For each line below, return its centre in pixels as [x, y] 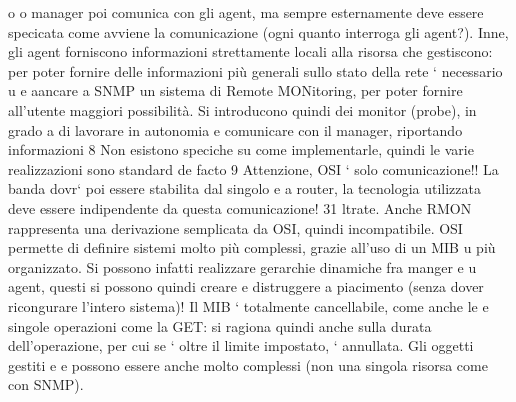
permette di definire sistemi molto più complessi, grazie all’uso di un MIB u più [252, 247]
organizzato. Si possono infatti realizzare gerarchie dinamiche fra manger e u [242, 266]
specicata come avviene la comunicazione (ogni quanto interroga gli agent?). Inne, [258, 31]
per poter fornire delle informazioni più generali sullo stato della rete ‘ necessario [255, 70]
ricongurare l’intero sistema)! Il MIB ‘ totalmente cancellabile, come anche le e [248, 305]
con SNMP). [46, 384]
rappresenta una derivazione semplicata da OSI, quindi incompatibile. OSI [235, 227]
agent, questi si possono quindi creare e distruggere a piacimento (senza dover [246, 286]
